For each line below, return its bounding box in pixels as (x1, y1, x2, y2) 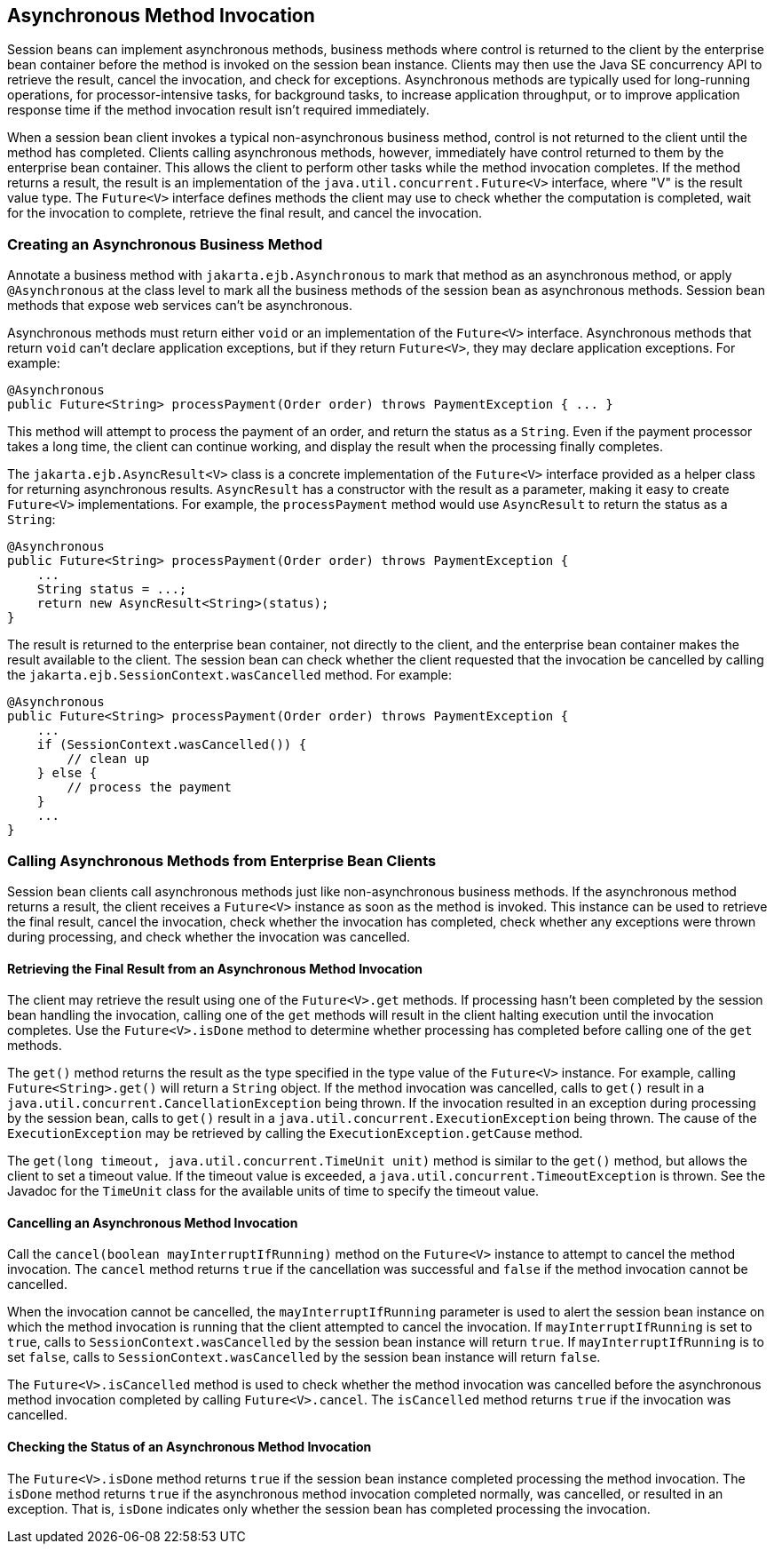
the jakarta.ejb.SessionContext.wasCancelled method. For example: (7, 667, 452, 683)
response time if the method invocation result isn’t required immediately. (7, 102, 430, 118)
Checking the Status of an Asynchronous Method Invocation (7, 1438, 372, 1454)
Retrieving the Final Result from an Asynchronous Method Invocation (7, 960, 423, 976)
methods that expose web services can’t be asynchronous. (7, 298, 352, 314)
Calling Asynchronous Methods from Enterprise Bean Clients (7, 851, 437, 870)
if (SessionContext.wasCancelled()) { (36, 737, 307, 752)
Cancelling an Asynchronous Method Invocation (7, 1214, 298, 1230)
